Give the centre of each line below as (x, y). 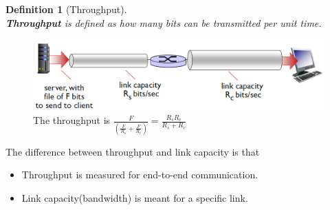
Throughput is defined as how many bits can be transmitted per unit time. (164, 22)
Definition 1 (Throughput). (66, 9)
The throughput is (72, 120)
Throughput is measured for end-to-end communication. (140, 175)
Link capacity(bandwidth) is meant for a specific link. (135, 197)
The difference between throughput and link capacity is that (133, 151)
